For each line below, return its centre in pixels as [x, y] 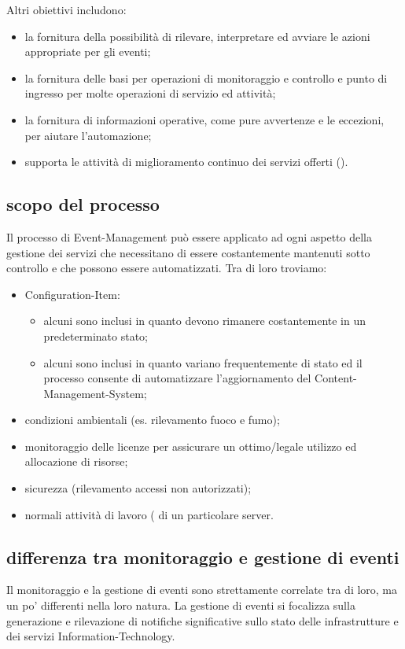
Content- [336, 378]
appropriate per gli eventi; [88, 52]
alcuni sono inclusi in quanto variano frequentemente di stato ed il [203, 362]
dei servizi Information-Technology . [91, 636]
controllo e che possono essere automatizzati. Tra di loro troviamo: [167, 268]
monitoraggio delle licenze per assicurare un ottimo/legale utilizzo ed [191, 446]
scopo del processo [83, 204]
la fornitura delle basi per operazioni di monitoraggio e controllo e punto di [206, 77]
